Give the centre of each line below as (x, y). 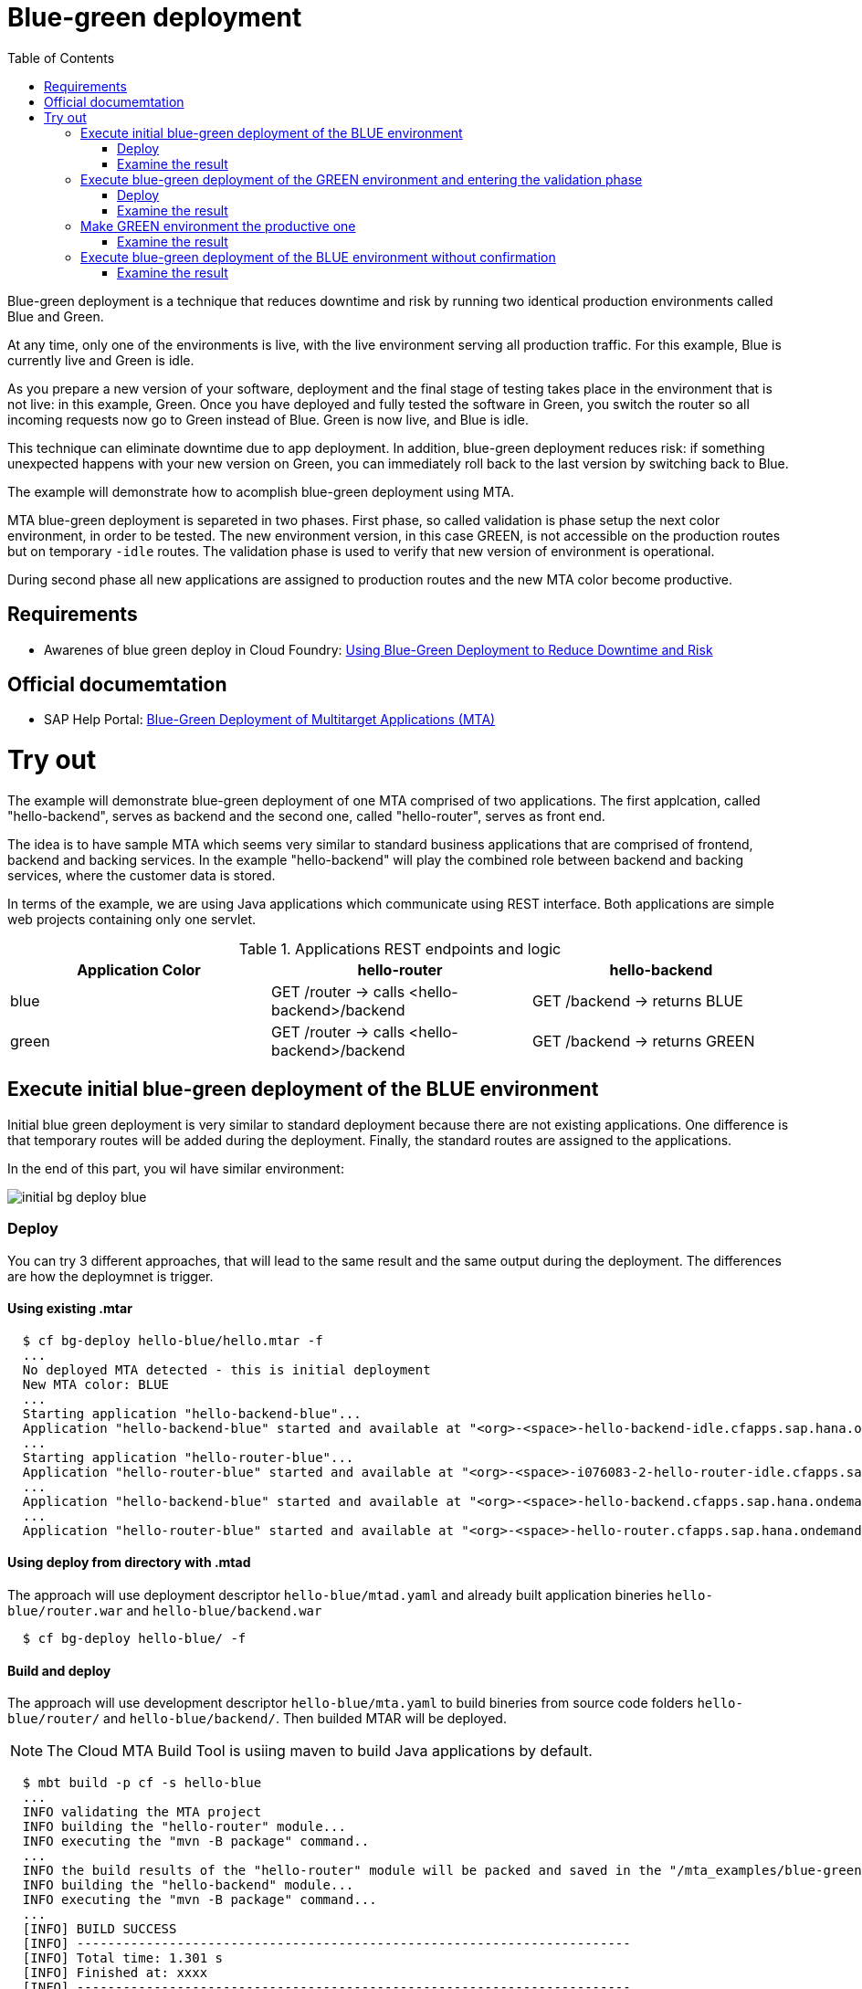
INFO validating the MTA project (142, 1812)
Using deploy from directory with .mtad (129, 1563)
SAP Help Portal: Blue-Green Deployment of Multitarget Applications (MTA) (270, 720)
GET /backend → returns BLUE (637, 1000)
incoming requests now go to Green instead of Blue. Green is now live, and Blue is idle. (268, 419)
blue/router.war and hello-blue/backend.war (165, 1610)
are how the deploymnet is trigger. (110, 1276)
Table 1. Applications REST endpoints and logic (400, 948)
